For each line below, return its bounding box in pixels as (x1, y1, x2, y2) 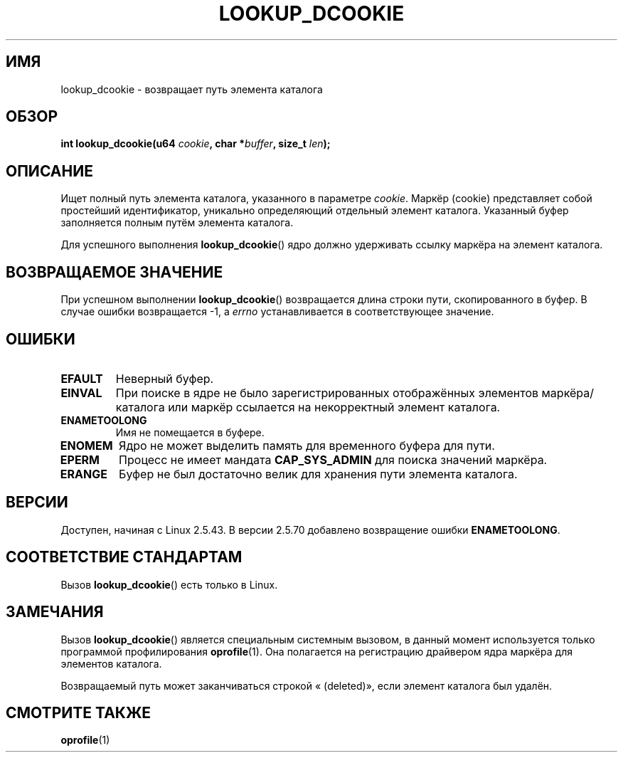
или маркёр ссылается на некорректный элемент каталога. (168, 399, 501, 414)
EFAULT (60, 371, 103, 386)
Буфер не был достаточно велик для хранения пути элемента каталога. (119, 466, 518, 481)
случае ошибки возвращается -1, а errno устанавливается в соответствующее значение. (60, 305, 494, 318)
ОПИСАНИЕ (6, 162, 93, 180)
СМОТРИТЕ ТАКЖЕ (6, 703, 151, 722)
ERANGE (60, 466, 107, 481)
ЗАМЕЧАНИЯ (6, 603, 104, 621)
